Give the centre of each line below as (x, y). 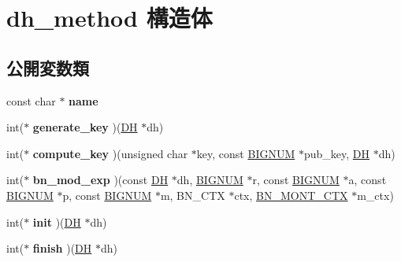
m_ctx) (375, 195)
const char (31, 100)
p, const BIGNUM (107, 195)
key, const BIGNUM (246, 153)
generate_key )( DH (85, 127)
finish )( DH (62, 248)
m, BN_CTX (193, 195)
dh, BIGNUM (210, 180)
